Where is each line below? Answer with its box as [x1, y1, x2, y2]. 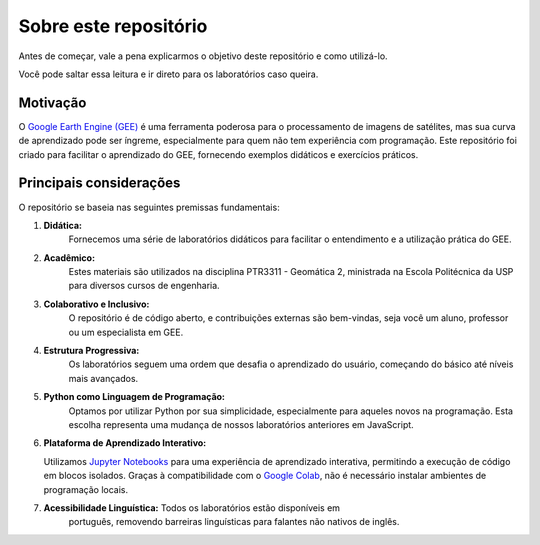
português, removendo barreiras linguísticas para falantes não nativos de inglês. [68, 516, 400, 528]
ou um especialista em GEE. [68, 326, 184, 338]
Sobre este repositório [18, 15, 208, 37]
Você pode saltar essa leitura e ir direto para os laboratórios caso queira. [18, 68, 319, 80]
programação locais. [43, 483, 129, 495]
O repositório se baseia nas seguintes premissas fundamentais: [18, 201, 280, 213]
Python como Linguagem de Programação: [43, 391, 225, 403]
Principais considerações [18, 175, 181, 192]
